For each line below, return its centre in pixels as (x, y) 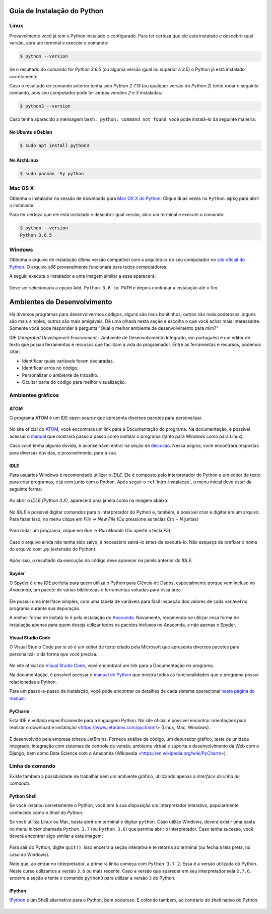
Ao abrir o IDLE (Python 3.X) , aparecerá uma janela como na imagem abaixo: (89, 500)
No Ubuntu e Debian (31, 132)
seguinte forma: (26, 489)
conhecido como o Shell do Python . (46, 813)
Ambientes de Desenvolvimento (61, 302)
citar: (15, 351)
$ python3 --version (45, 106)
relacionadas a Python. (33, 682)
